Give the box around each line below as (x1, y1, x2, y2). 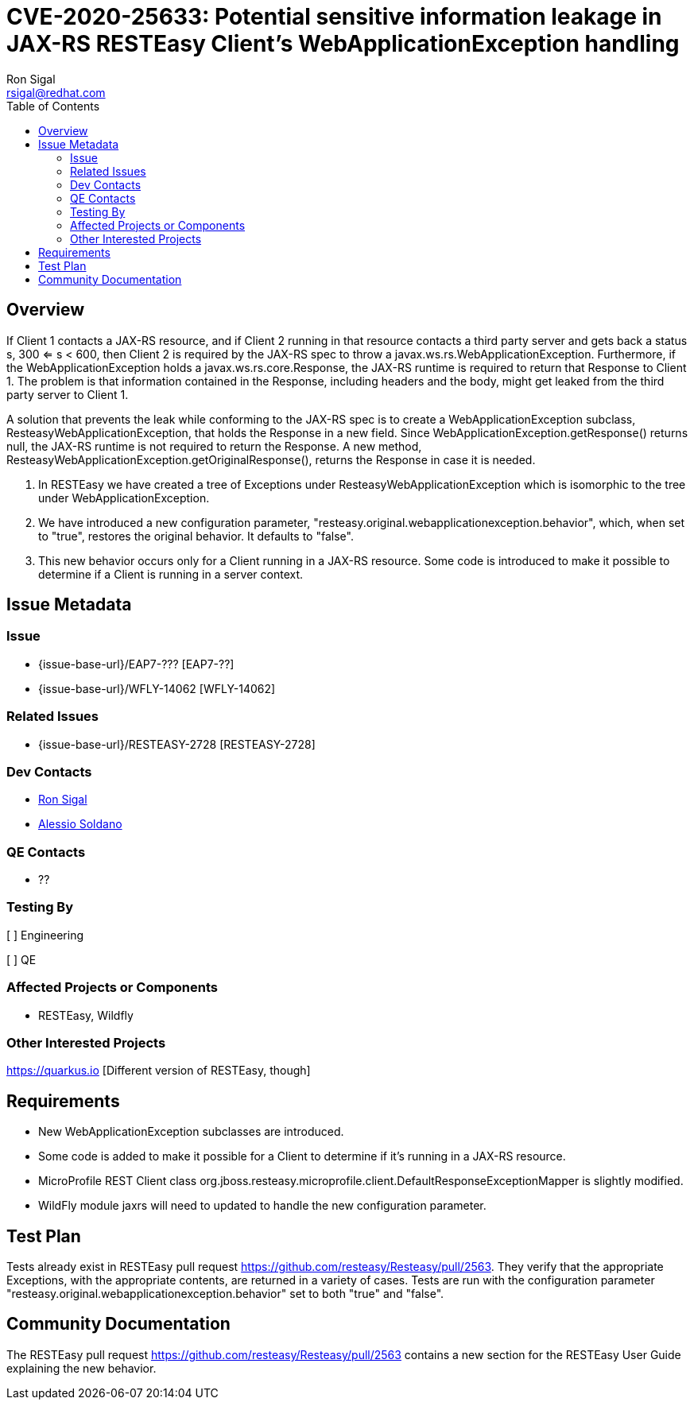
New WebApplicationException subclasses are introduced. (38, 1125, 344, 1139)
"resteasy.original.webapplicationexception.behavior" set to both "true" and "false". (6, 1287, 444, 1300)
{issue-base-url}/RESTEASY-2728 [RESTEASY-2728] (38, 737, 316, 751)
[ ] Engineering (6, 928, 84, 942)
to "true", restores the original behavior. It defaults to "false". (38, 529, 354, 543)
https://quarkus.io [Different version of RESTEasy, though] (6, 1063, 311, 1078)
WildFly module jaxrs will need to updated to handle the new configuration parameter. (38, 1199, 487, 1213)
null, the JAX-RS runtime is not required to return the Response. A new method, (6, 439, 422, 453)
